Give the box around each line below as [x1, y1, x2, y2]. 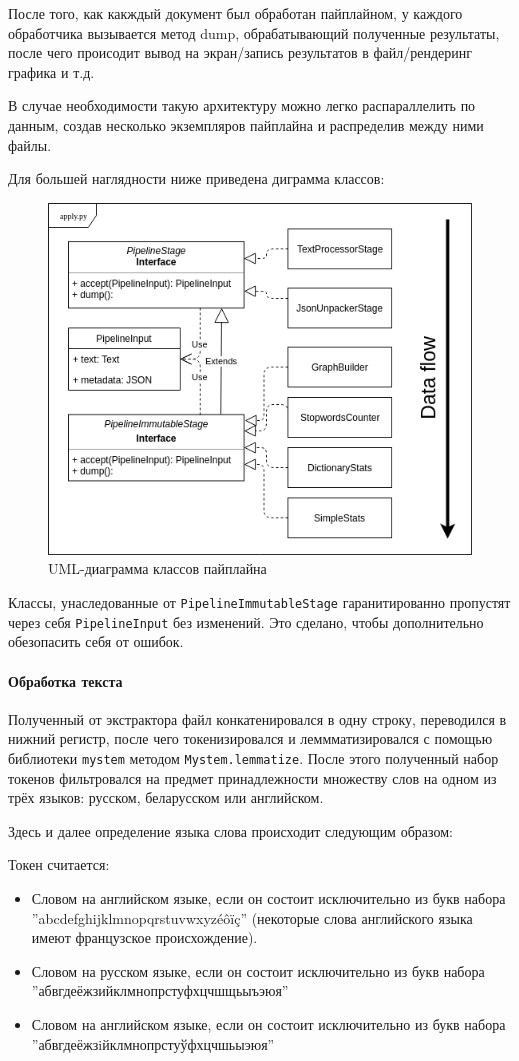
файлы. [8, 134, 52, 155]
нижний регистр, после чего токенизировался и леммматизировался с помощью [8, 728, 493, 749]
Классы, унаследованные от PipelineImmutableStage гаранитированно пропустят [8, 592, 511, 613]
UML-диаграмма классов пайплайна [48, 558, 267, 579]
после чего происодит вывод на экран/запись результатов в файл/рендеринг [8, 42, 473, 63]
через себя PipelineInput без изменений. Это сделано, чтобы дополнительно [8, 611, 484, 632]
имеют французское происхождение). [31, 927, 258, 948]
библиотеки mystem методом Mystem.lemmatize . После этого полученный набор [8, 747, 499, 768]
